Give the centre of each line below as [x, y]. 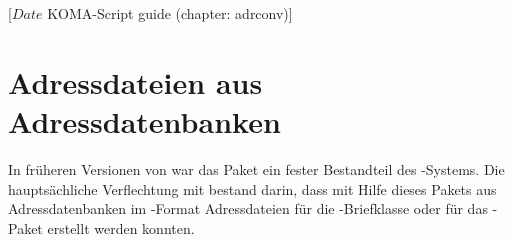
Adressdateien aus [135, 81]
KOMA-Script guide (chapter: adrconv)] [170, 13]
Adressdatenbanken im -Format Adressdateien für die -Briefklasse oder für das [248, 208]
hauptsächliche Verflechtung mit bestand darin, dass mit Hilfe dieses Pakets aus [252, 188]
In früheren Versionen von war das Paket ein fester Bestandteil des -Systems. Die [256, 168]
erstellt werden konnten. [121, 227]
